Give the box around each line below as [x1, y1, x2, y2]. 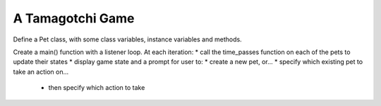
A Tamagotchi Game [13, 11, 135, 26]
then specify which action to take [48, 84, 145, 92]
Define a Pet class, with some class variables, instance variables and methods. [13, 35, 243, 44]
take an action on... [13, 67, 69, 76]
